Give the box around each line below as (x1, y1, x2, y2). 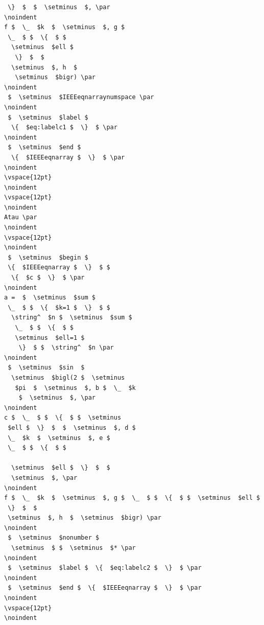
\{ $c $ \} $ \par (11, 274, 85, 282)
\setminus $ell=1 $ (15, 334, 85, 341)
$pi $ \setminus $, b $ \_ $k (15, 384, 136, 391)
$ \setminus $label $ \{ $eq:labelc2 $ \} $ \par (8, 564, 202, 572)
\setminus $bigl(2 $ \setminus (11, 374, 125, 381)
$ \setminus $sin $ (8, 364, 85, 372)
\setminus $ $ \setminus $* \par (11, 544, 136, 552)
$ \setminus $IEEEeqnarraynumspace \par (8, 94, 154, 101)
